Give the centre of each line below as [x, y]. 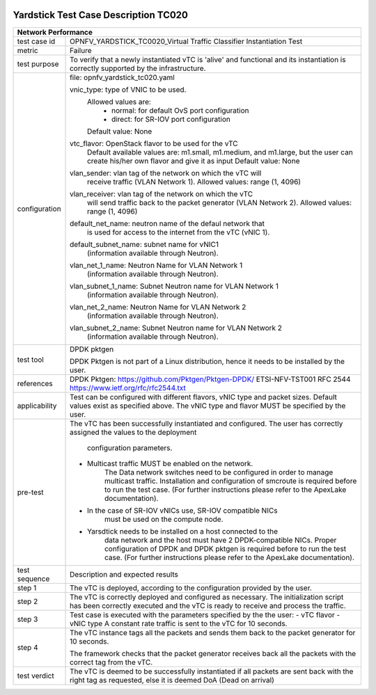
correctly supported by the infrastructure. [138, 68]
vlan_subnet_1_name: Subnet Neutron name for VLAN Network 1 [174, 286]
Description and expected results [124, 574]
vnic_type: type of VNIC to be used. [128, 89]
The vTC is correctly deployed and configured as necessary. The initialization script [207, 597]
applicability [37, 406]
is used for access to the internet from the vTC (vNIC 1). [179, 232]
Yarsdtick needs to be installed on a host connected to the [183, 531]
